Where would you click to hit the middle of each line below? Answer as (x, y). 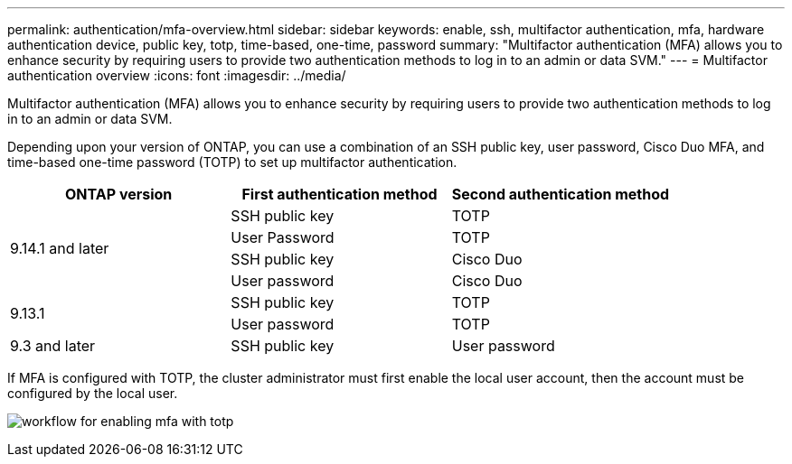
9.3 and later (53, 346)
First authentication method (339, 194)
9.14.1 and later (60, 248)
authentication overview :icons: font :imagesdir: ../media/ (177, 75)
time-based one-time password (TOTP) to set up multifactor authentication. (232, 162)
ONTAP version (119, 194)
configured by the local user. (93, 393)
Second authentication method (561, 194)
